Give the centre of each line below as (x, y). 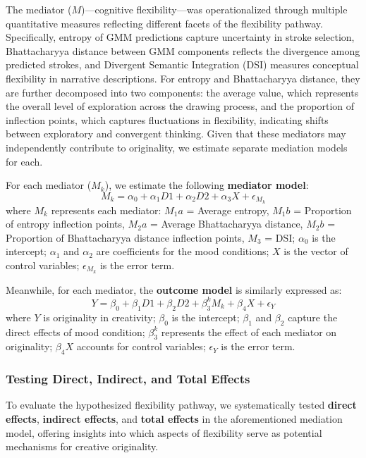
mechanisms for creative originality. (82, 446)
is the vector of (316, 251)
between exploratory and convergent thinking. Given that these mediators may (176, 134)
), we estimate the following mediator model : (207, 185)
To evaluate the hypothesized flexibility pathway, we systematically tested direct (181, 405)
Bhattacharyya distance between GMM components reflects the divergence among (183, 50)
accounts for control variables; (141, 346)
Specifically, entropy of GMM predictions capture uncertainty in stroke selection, (180, 37)
